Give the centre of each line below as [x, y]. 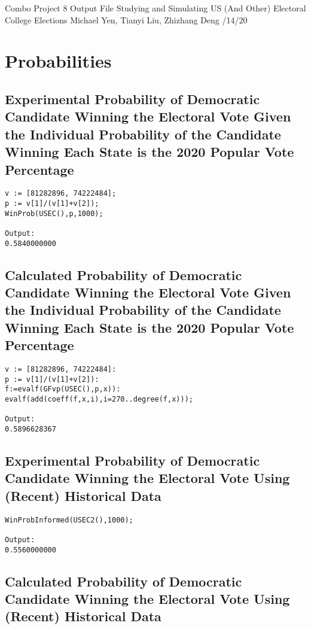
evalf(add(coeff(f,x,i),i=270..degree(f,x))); [99, 399]
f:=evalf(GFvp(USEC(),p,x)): [63, 389]
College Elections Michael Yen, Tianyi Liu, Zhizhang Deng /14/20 [126, 19]
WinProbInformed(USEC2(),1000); [69, 520]
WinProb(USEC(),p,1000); [54, 213]
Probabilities [58, 61]
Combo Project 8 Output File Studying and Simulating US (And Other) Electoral [155, 8]
